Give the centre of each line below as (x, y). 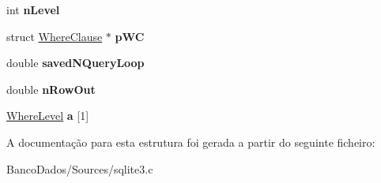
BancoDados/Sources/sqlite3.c (80, 168)
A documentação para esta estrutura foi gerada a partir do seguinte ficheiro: (191, 142)
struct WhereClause (55, 36)
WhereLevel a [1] (48, 116)
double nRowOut (51, 89)
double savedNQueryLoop (75, 63)
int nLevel (33, 9)
